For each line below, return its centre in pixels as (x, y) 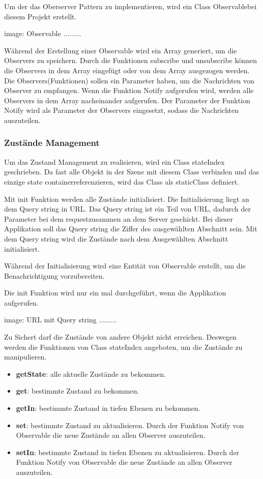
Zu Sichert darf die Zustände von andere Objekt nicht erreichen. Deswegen (121, 337)
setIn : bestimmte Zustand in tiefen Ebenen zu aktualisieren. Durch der (128, 452)
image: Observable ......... (43, 33)
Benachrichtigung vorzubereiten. (54, 275)
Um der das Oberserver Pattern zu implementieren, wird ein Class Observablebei (130, 6)
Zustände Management (52, 143)
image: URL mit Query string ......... (61, 320)
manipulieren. (25, 357)
